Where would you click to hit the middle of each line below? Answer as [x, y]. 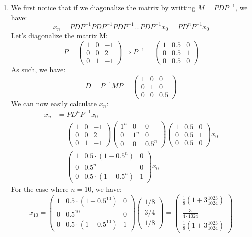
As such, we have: [38, 69]
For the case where [40, 189]
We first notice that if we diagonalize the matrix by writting [103, 7]
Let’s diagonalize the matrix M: [59, 36]
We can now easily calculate [54, 103]
